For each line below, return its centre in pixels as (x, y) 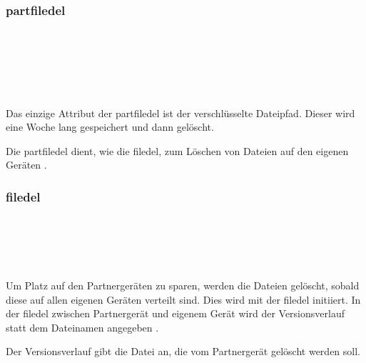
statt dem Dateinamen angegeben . (82, 327)
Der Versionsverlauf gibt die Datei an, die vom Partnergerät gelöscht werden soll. (183, 351)
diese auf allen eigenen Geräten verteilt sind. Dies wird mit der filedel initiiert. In (183, 299)
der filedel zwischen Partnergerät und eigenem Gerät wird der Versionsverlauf (175, 313)
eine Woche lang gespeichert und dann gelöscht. (110, 127)
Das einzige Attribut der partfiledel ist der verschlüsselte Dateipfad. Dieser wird (181, 113)
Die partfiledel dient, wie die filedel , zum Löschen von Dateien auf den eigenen (177, 150)
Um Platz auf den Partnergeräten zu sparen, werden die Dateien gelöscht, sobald (183, 285)
